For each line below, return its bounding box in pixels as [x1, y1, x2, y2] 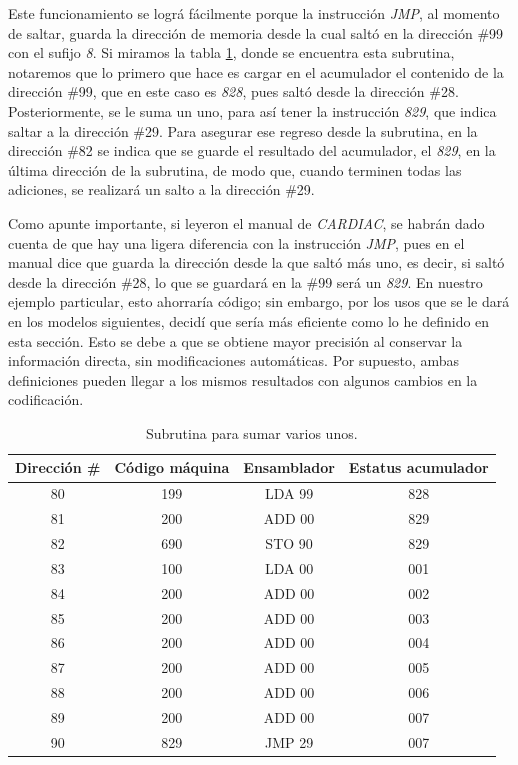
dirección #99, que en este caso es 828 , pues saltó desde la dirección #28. [8, 81, 459, 102]
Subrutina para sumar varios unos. [145, 422, 358, 443]
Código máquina [114, 457, 230, 478]
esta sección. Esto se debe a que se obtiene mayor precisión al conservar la [8, 330, 463, 351]
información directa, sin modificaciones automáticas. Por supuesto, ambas [8, 350, 460, 371]
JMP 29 [264, 731, 314, 752]
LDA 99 [264, 483, 314, 504]
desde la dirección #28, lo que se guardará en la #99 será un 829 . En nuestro [8, 271, 483, 292]
